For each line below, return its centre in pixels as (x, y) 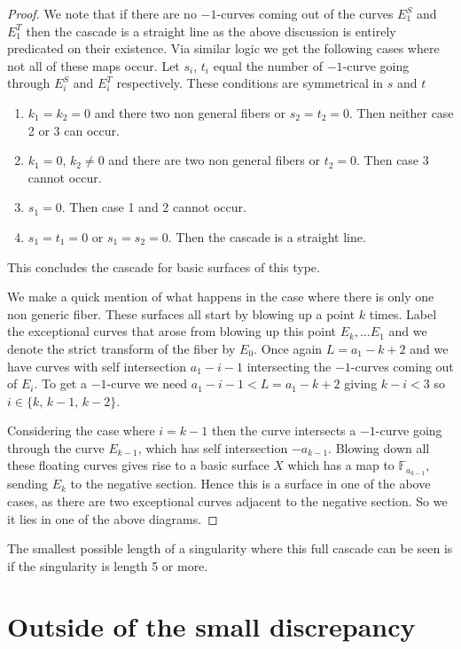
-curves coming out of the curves (305, 13)
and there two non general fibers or (190, 112)
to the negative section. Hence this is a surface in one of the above (250, 484)
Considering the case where (81, 430)
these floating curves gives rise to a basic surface (138, 465)
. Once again (288, 348)
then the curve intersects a (284, 430)
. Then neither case (402, 112)
